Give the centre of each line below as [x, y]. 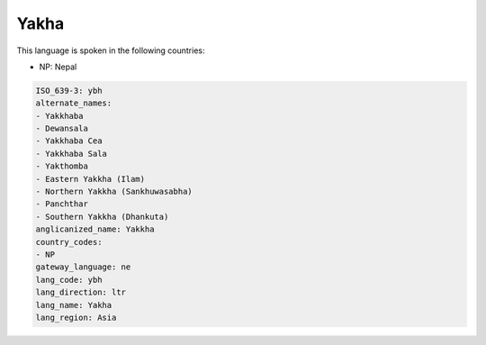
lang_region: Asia [76, 317]
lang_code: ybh [69, 280]
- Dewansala [62, 129]
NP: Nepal [58, 67]
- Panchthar [62, 204]
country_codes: [69, 242]
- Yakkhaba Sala [72, 154]
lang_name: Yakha [74, 305]
